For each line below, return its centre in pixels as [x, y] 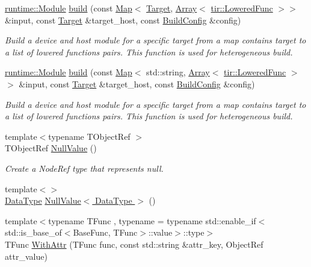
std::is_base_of [33, 232]
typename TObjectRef [89, 136]
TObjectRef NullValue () [51, 148]
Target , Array [172, 8]
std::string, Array [178, 72]
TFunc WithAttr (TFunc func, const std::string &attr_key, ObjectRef [134, 244]
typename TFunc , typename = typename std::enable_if [152, 220]
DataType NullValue [43, 200]
